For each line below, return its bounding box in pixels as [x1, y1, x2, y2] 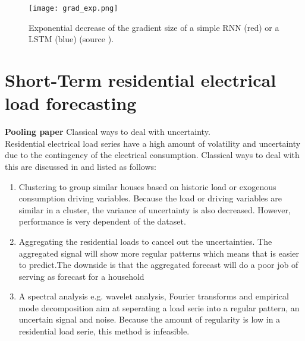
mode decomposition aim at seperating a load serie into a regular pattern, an [18, 301, 300, 314]
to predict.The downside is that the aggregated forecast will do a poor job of [18, 258, 298, 271]
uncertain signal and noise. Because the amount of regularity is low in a [18, 313, 281, 326]
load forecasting [5, 91, 137, 115]
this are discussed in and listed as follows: [5, 160, 156, 172]
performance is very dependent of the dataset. [18, 215, 186, 228]
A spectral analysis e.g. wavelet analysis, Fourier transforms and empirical [18, 290, 289, 302]
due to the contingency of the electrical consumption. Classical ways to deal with [5, 149, 300, 161]
